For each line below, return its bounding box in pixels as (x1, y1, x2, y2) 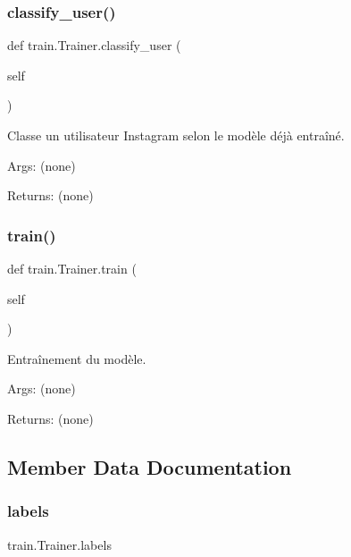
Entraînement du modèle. (7, 349, 146, 367)
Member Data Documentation (7, 452, 292, 480)
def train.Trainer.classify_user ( (7, 36, 181, 55)
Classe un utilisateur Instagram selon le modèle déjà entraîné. (7, 126, 345, 144)
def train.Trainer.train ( (7, 259, 137, 277)
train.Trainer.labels (7, 535, 112, 553)
